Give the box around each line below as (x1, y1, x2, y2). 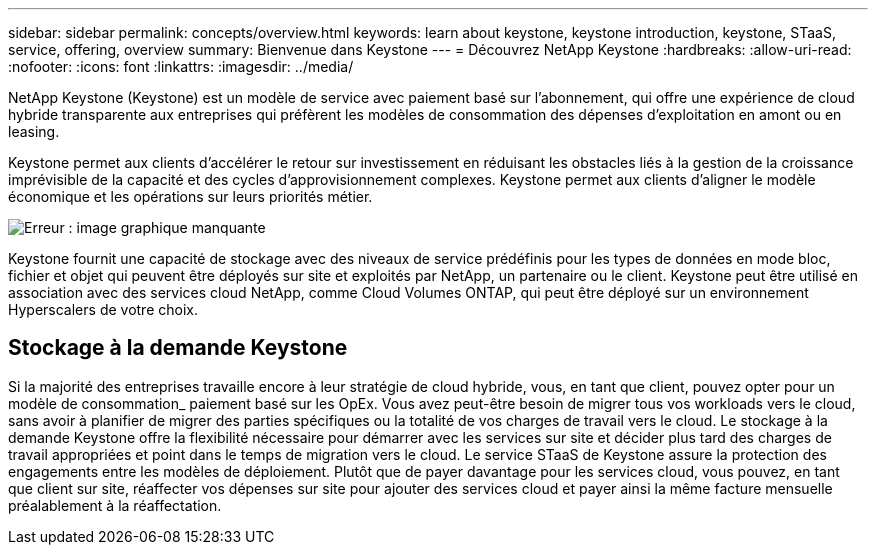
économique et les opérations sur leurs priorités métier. (8, 188, 373, 205)
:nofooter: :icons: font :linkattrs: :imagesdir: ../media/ (8, 58, 354, 75)
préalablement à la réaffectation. (8, 496, 222, 514)
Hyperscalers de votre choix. (8, 301, 198, 318)
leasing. (8, 123, 60, 140)
